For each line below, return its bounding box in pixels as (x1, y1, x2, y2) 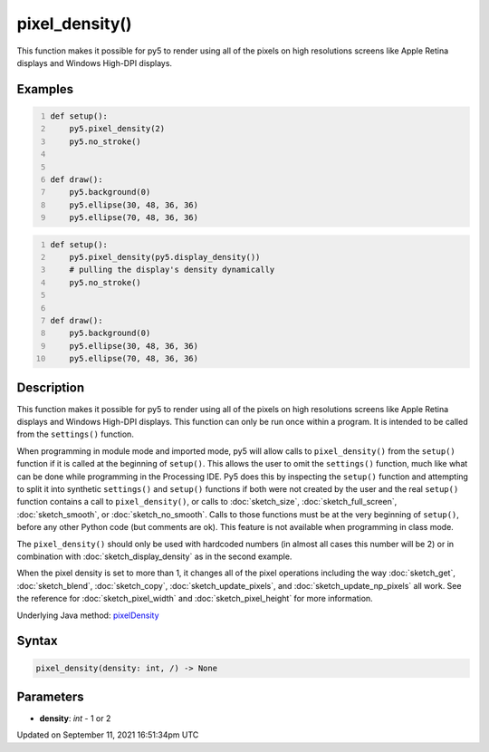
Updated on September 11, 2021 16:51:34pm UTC (16, 729, 199, 740)
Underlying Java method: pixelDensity (16, 610, 159, 621)
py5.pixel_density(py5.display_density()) (69, 252, 261, 263)
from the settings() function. (16, 429, 135, 439)
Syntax (16, 633, 58, 649)
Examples (16, 82, 74, 97)
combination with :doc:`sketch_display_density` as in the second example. (16, 551, 292, 562)
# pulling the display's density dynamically (69, 265, 275, 275)
